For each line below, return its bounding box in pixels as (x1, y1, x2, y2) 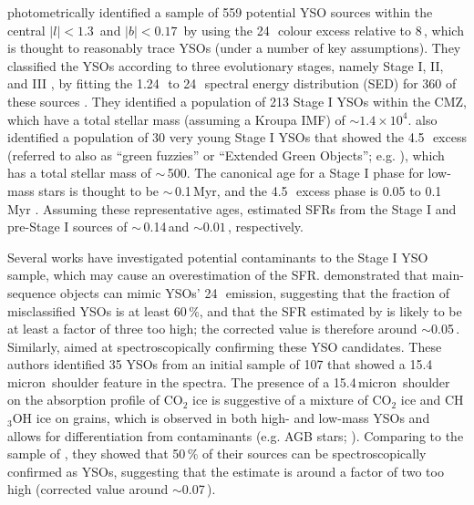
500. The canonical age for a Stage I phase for (167, 163, 424, 182)
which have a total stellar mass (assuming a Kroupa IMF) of (7, 109, 345, 129)
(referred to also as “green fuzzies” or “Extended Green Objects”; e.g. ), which (7, 145, 445, 164)
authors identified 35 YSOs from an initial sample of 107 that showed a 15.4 (7, 355, 433, 374)
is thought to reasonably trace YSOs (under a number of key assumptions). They (7, 38, 461, 57)
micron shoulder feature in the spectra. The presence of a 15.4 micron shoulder (7, 372, 450, 391)
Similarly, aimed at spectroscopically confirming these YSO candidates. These (7, 336, 442, 356)
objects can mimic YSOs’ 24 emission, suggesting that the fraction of (60, 283, 450, 302)
